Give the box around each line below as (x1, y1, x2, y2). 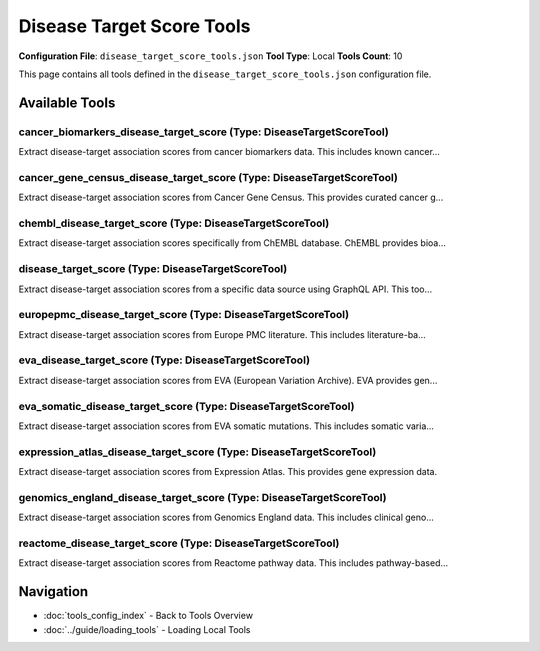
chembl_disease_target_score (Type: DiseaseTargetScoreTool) (18, 216, 330, 230)
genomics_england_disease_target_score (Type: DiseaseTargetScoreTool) (18, 490, 387, 504)
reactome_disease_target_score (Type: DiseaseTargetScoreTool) (18, 536, 340, 550)
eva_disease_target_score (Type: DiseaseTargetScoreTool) (18, 353, 310, 367)
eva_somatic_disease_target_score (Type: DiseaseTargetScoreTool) (18, 399, 355, 413)
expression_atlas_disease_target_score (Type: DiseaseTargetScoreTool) (18, 445, 377, 459)
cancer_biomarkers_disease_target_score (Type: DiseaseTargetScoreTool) (18, 125, 389, 139)
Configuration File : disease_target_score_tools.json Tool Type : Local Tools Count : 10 (18, 50, 403, 62)
